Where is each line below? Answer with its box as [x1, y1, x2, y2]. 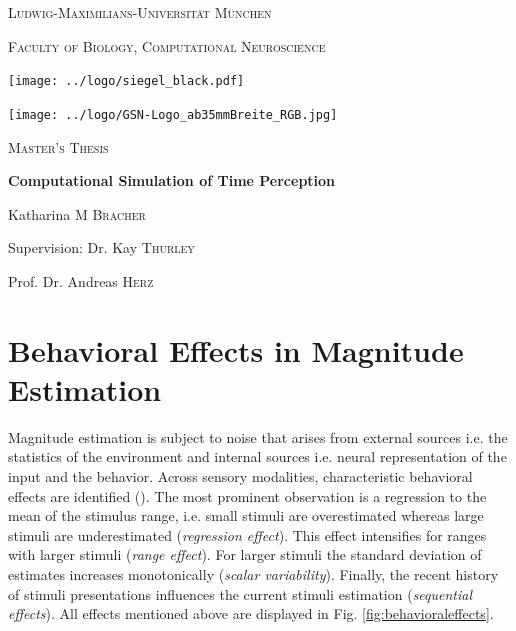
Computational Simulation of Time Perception [8, 170, 336, 191]
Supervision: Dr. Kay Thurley [8, 237, 195, 258]
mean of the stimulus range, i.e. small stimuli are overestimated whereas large [8, 505, 484, 526]
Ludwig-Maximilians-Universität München [8, 2, 272, 22]
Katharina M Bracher [8, 203, 146, 224]
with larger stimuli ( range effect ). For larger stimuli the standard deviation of [8, 544, 482, 565]
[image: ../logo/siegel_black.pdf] [8, 74, 245, 89]
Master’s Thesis [8, 136, 109, 157]
